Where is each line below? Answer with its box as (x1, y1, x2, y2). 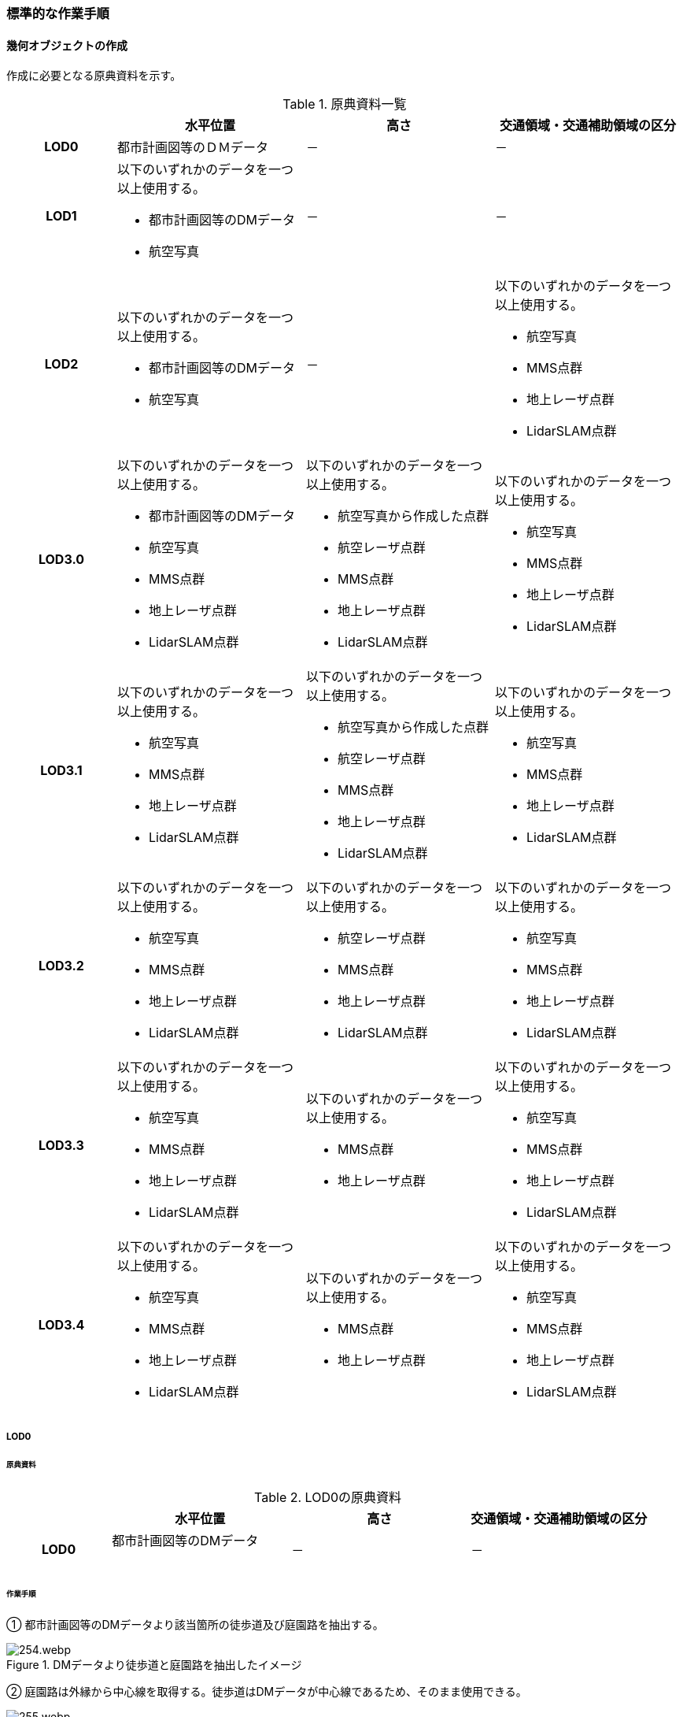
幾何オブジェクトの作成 (6, 38, 127, 52)
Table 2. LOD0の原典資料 (254, 1489, 402, 1506)
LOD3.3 (39, 1137, 84, 1154)
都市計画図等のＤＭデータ (117, 139, 269, 156)
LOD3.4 (38, 1317, 85, 1333)
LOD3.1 (40, 762, 83, 779)
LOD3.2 (39, 958, 84, 974)
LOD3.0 (38, 551, 85, 568)
